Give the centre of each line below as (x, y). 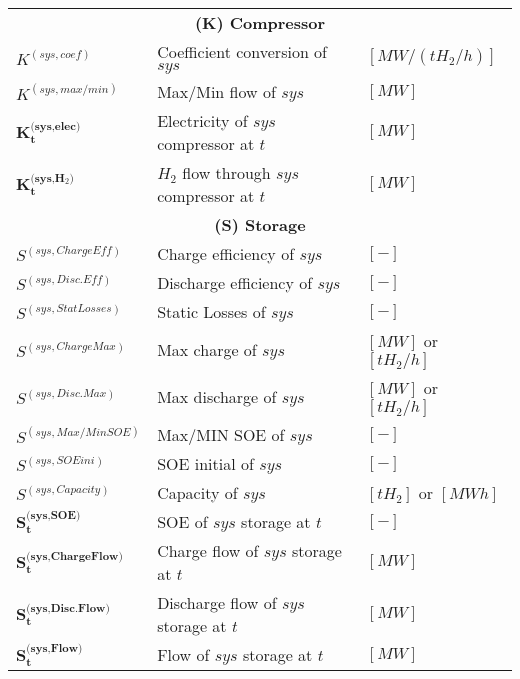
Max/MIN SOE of (221, 434)
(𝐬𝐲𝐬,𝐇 (47, 178)
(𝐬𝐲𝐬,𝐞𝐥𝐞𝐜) (55, 126)
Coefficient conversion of (242, 51)
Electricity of (202, 120)
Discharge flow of (217, 602)
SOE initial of (205, 463)
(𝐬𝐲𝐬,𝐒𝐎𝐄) (53, 516)
